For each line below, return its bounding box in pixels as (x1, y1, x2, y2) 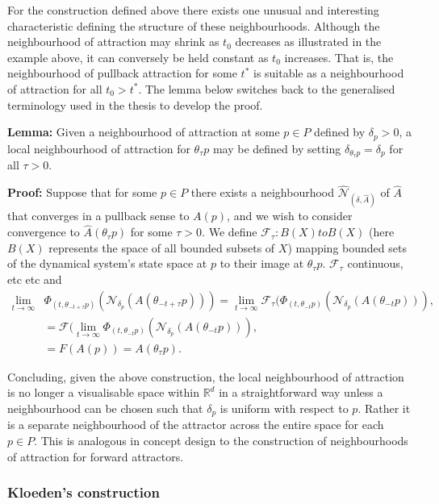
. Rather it (357, 399, 411, 416)
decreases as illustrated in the (235, 33, 382, 50)
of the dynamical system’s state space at (7, 255, 207, 272)
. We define (202, 223, 257, 240)
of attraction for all (7, 80, 102, 97)
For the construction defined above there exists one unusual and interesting (7, 2, 379, 18)
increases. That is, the (284, 48, 394, 65)
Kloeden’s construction (7, 482, 160, 502)
